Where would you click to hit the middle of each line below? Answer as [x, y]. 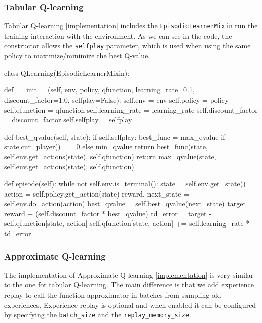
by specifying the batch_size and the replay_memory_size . [98, 315]
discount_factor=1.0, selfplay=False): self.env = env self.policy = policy [117, 99]
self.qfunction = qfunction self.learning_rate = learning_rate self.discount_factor [131, 109]
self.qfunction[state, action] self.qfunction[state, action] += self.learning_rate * [127, 223]
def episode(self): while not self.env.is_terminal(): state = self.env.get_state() [125, 184]
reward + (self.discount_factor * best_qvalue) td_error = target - [108, 213]
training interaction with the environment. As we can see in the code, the [118, 35]
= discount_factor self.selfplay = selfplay [68, 120]
